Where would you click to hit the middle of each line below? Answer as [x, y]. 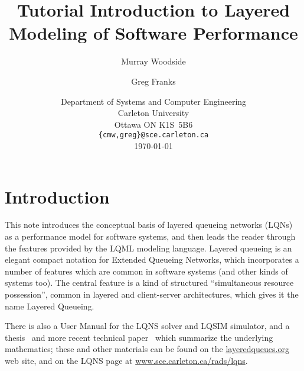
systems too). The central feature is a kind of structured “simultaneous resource [149, 283]
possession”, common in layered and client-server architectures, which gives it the [152, 294]
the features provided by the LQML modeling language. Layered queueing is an [148, 248]
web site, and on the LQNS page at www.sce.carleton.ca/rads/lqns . [126, 360]
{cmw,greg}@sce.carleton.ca [153, 135]
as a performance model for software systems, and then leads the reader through [150, 236]
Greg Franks [153, 81]
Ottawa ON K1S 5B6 [153, 124]
